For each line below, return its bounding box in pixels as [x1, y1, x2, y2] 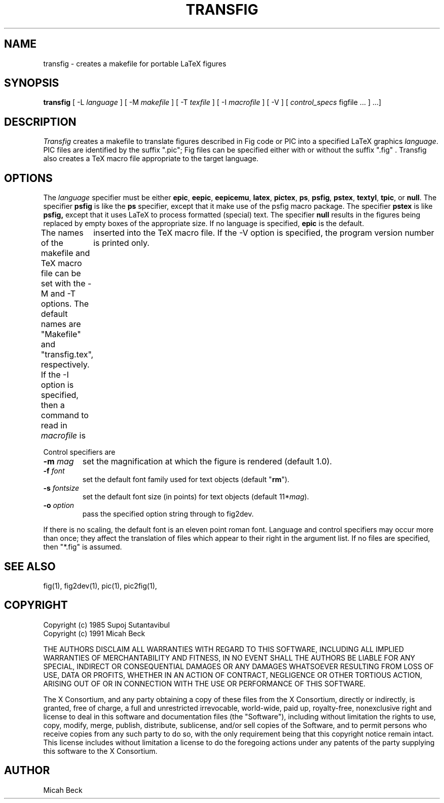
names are [41, 319, 81, 330]
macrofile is [41, 430, 86, 441]
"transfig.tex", [41, 349, 94, 360]
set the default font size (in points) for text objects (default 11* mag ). [82, 492, 309, 501]
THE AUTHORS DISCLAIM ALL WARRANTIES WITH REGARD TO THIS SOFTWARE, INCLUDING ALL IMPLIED [43, 644, 404, 653]
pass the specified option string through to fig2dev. [82, 509, 254, 519]
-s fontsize [43, 484, 80, 493]
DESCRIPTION [4, 115, 77, 128]
